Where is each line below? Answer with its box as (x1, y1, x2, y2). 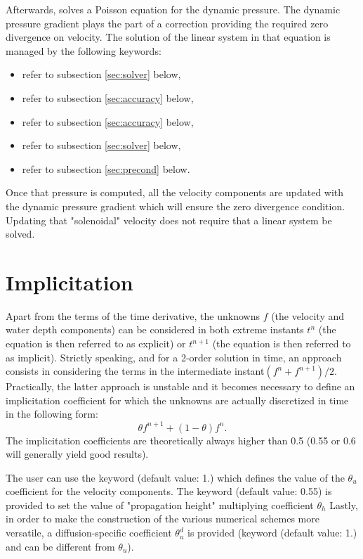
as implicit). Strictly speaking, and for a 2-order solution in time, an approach (6, 349, 342, 364)
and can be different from (6, 539, 115, 553)
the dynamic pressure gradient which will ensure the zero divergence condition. (6, 198, 345, 213)
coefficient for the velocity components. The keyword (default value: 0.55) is (6, 484, 332, 499)
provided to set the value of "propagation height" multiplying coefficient (6, 497, 314, 512)
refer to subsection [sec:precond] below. (22, 161, 190, 176)
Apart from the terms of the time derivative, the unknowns (6, 308, 260, 323)
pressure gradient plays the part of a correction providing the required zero (6, 15, 329, 30)
